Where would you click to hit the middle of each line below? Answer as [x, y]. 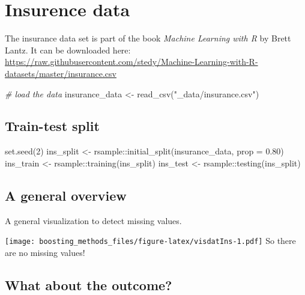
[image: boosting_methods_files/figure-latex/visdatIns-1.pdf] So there [150, 241]
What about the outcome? [89, 284]
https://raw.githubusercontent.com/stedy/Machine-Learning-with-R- [131, 62]
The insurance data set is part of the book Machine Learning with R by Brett [148, 38]
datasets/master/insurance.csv [61, 73]
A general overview [66, 195]
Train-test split [52, 126]
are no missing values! [45, 252]
